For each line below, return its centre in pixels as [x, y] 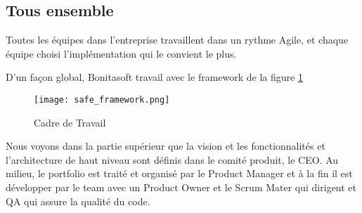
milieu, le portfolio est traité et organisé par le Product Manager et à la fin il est [179, 173]
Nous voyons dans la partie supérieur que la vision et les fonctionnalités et [166, 146]
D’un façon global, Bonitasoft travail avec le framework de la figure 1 [154, 77]
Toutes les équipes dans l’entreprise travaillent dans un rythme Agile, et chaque [177, 40]
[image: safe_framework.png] [102, 99]
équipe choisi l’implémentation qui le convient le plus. [121, 53]
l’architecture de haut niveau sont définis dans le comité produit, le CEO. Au [172, 159]
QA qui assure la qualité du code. [78, 201]
